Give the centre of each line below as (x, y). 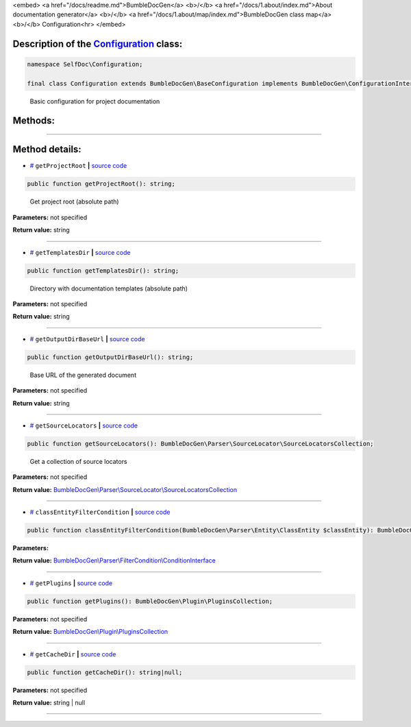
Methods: (34, 121)
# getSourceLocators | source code (84, 426)
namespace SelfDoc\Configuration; (85, 64)
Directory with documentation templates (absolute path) (109, 288)
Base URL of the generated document (83, 375)
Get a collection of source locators (78, 461)
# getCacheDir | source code (73, 654)
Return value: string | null (49, 702)
